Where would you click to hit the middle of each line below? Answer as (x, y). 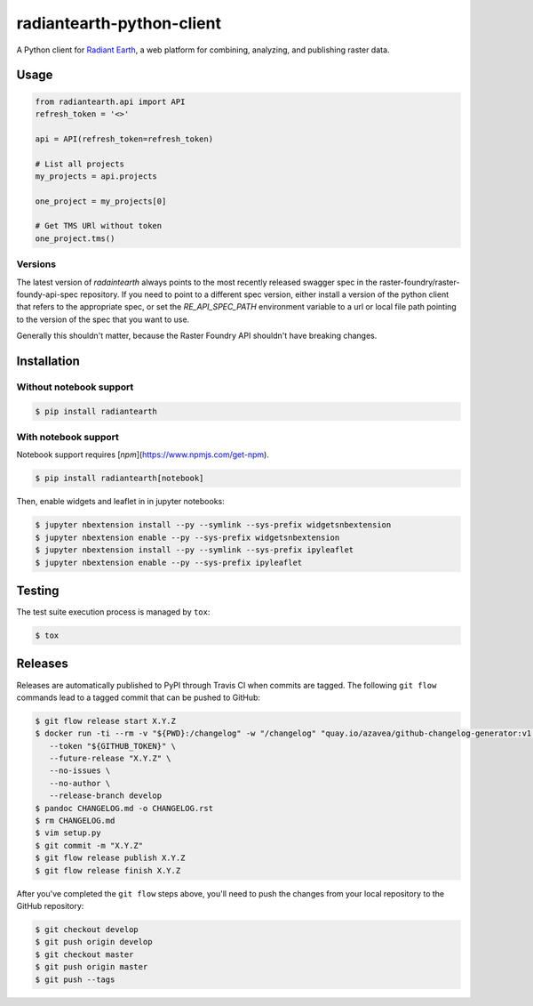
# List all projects (80, 164)
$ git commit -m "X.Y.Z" (89, 845)
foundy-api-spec (48, 294)
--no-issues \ (80, 771)
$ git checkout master (84, 954)
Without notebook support (75, 387)
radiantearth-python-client (119, 23)
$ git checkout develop (87, 929)
